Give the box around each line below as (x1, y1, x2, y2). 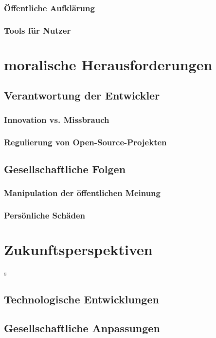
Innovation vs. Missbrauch (4, 113, 109, 125)
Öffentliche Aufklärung (4, 1, 95, 14)
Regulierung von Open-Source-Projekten (4, 136, 167, 148)
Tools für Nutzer (4, 24, 71, 36)
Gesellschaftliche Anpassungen (4, 320, 160, 335)
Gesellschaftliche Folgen (4, 161, 126, 176)
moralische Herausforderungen (4, 54, 213, 74)
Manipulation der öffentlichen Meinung (4, 187, 161, 199)
